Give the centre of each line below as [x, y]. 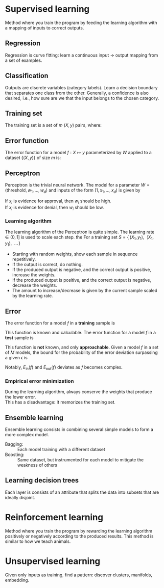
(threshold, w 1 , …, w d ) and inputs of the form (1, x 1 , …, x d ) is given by [73, 191]
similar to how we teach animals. [38, 541]
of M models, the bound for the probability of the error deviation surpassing [82, 352]
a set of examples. [24, 60]
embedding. [17, 580]
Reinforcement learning [54, 517]
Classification [27, 76]
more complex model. [27, 435]
